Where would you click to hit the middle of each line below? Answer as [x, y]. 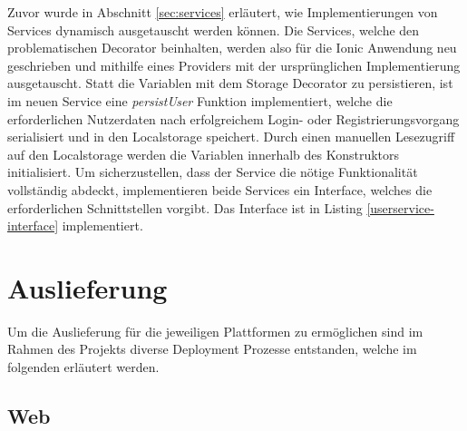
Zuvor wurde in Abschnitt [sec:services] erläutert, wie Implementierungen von [223, 12]
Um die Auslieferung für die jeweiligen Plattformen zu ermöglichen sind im [215, 331]
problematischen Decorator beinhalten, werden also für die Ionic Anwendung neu [232, 48]
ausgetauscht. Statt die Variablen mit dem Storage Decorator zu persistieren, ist [230, 83]
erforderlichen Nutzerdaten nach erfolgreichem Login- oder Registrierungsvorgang [233, 118]
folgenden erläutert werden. [83, 367]
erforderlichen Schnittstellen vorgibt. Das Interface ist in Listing [185, 207]
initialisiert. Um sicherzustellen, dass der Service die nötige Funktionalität [213, 172]
